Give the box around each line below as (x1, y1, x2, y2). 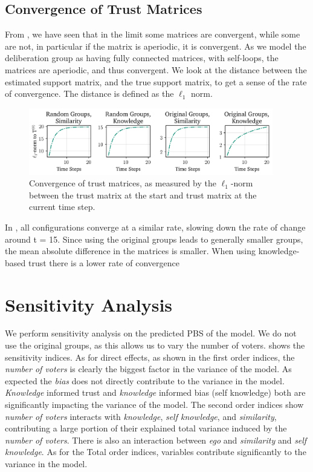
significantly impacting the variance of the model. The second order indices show (5, 398, 304, 411)
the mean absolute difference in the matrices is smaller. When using (5, 244, 256, 257)
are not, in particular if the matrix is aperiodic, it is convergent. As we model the (5, 39, 306, 52)
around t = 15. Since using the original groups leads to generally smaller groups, (5, 232, 303, 245)
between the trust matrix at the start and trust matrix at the (29, 188, 257, 201)
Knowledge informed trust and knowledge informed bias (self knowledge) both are (5, 386, 306, 399)
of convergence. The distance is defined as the (5, 87, 174, 100)
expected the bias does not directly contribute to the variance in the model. (5, 374, 285, 387)
